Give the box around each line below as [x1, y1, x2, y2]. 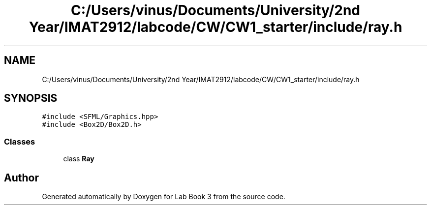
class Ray [63, 154, 94, 163]
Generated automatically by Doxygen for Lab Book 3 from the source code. [42, 192, 285, 201]
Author [4, 171, 39, 184]
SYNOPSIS [4, 92, 58, 105]
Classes [4, 136, 35, 147]
